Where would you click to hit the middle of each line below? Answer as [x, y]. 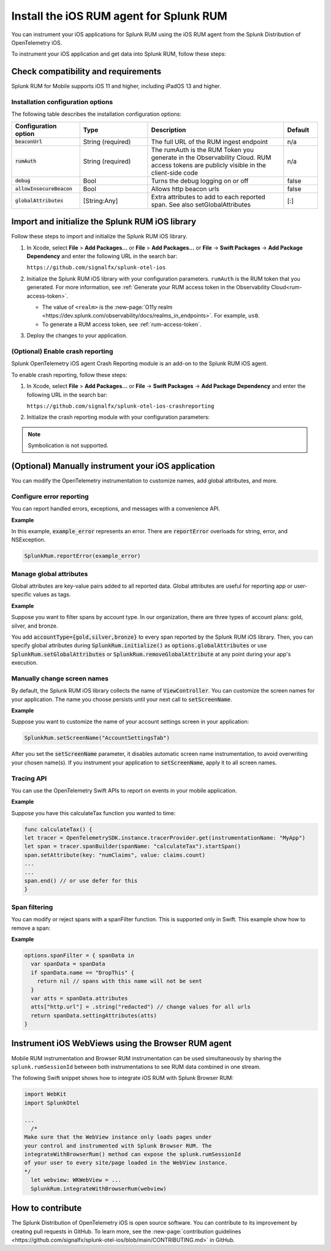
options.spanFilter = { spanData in [79, 955]
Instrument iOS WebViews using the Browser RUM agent [122, 1044]
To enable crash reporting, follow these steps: [69, 375]
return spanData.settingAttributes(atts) [94, 1015]
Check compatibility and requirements [86, 71]
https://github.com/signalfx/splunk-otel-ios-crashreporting [120, 406]
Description [169, 130]
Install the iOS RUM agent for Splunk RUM [120, 16]
